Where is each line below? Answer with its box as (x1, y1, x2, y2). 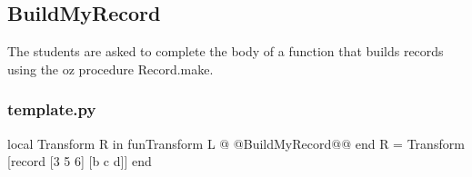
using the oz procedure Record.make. (7, 59, 214, 78)
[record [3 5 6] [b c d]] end (7, 152, 152, 171)
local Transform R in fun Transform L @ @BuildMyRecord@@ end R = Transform (7, 133, 465, 152)
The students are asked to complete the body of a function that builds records (7, 42, 444, 61)
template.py (7, 98, 96, 121)
